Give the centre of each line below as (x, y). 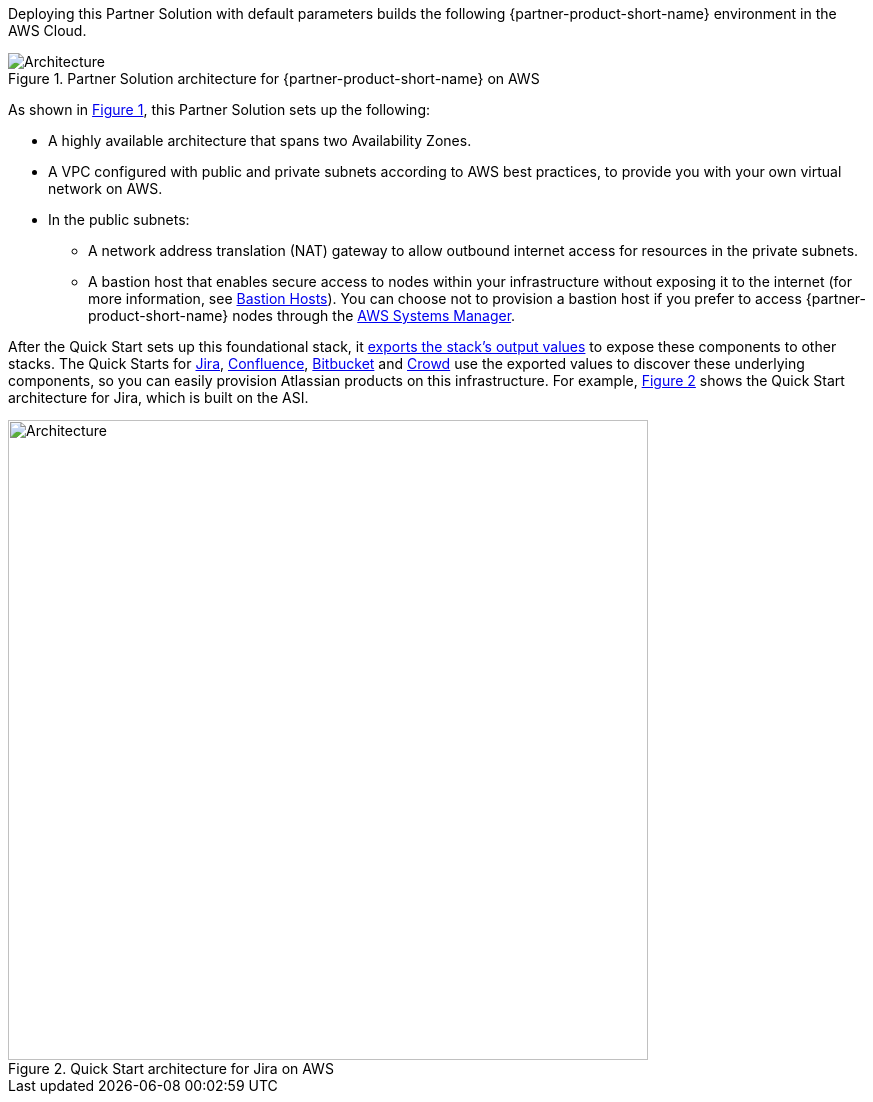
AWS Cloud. (47, 30)
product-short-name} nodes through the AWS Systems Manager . (302, 315)
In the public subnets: (119, 219)
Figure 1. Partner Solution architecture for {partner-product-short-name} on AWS (274, 78)
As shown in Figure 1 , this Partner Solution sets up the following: (219, 109)
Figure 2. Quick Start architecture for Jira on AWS (171, 1068)
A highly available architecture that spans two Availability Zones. (260, 140)
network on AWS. (105, 188)
